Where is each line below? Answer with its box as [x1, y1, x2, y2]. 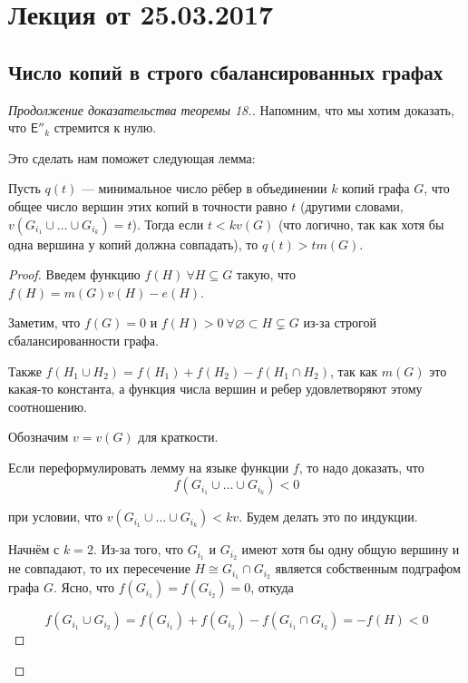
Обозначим [8, 427, 69, 446]
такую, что [236, 265, 296, 284]
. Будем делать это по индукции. [239, 507, 418, 526]
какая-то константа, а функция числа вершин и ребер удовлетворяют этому [8, 379, 423, 398]
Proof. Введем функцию [8, 265, 141, 284]
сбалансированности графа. [8, 330, 159, 349]
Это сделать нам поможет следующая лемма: [8, 148, 256, 167]
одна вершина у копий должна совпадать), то [8, 234, 258, 253]
